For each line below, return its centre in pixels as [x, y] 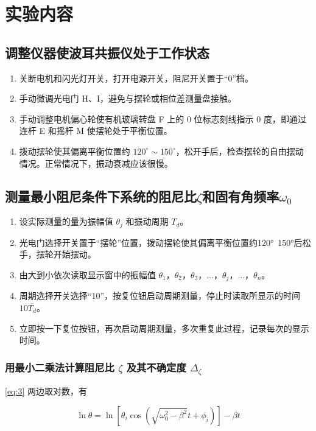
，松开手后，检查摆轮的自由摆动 [240, 151]
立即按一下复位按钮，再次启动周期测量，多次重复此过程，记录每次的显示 [164, 328]
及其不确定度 [156, 367]
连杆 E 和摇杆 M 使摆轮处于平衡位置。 [96, 131]
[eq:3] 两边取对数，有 [46, 391]
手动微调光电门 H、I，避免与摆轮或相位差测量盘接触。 [128, 98]
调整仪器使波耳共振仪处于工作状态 [107, 52]
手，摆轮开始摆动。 [58, 254]
